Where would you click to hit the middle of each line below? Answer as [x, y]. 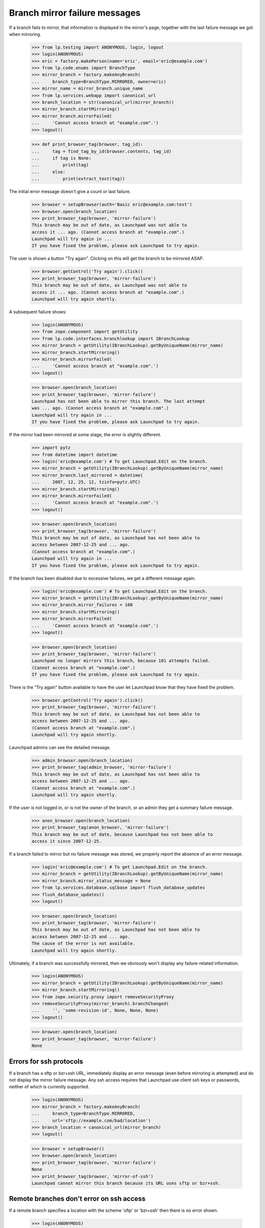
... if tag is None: [62, 158]
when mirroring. [25, 34]
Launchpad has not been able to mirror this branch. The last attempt [119, 401]
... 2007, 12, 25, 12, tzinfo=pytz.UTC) [86, 482]
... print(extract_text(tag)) [78, 179]
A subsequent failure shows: [38, 311]
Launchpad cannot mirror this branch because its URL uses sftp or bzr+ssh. [126, 1183]
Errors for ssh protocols [46, 1061]
